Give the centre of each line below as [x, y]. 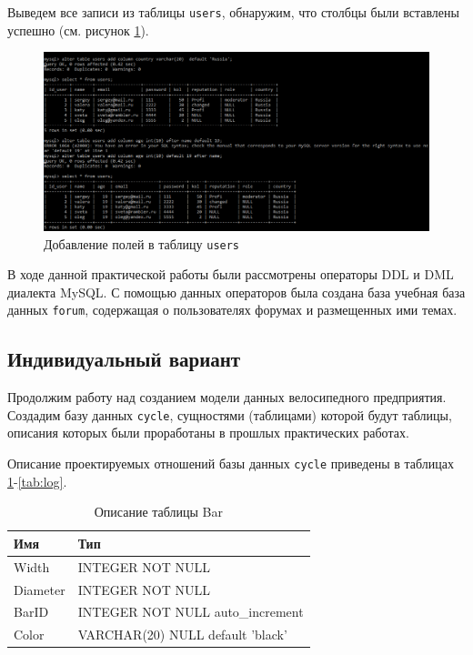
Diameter [40, 589]
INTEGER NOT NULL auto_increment [191, 612]
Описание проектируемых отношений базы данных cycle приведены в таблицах [231, 464]
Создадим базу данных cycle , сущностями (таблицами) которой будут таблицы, [230, 414]
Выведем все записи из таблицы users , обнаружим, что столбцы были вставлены [233, 12]
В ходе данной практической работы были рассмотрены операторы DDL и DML [231, 274]
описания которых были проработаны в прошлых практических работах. [208, 433]
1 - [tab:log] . [37, 481]
